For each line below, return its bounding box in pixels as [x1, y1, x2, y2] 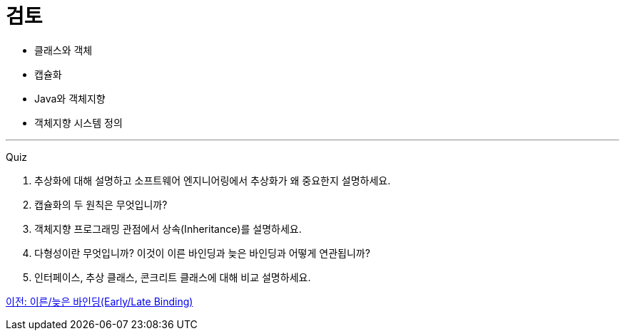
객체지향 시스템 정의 [34, 116, 123, 129]
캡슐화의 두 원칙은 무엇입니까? [34, 198, 168, 211]
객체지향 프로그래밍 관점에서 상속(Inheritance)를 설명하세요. [34, 222, 302, 235]
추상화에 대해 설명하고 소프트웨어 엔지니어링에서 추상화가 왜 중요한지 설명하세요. [34, 174, 391, 187]
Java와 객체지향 [34, 92, 106, 105]
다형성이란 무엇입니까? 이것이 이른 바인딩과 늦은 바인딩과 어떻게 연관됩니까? [34, 246, 370, 259]
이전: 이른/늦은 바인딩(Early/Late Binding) [6, 295, 193, 308]
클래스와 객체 [34, 43, 93, 56]
